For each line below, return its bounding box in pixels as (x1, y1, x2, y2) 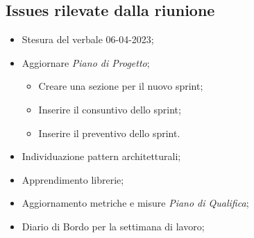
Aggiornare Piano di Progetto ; (22, 55, 150, 70)
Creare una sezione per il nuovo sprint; (38, 79, 203, 93)
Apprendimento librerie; (22, 172, 124, 187)
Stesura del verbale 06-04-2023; (22, 32, 154, 47)
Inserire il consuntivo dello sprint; (38, 102, 181, 116)
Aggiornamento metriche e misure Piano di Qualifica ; (22, 196, 249, 210)
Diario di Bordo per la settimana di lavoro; (22, 219, 205, 233)
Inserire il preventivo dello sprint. (38, 125, 180, 140)
